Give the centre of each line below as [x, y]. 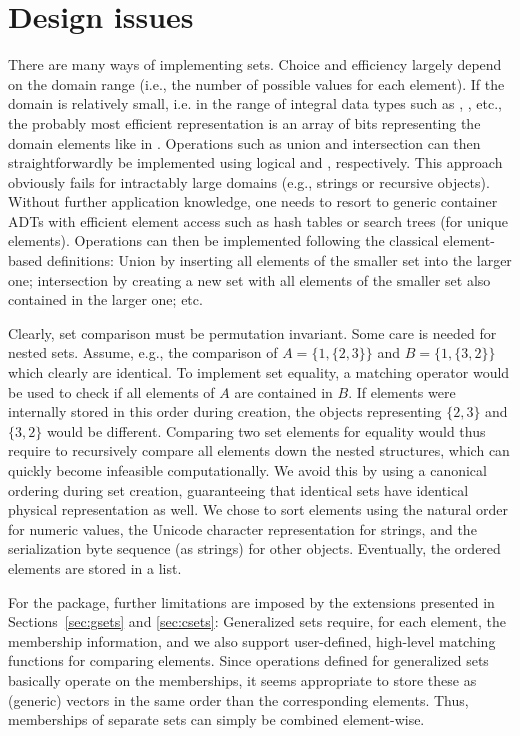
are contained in [283, 391]
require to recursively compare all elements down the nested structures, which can [259, 450]
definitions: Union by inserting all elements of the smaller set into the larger [279, 260]
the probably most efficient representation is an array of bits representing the [244, 122]
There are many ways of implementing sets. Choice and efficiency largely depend [255, 64]
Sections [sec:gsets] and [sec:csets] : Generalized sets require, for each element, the [257, 621]
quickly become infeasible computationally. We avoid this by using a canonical [247, 470]
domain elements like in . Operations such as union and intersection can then [244, 142]
